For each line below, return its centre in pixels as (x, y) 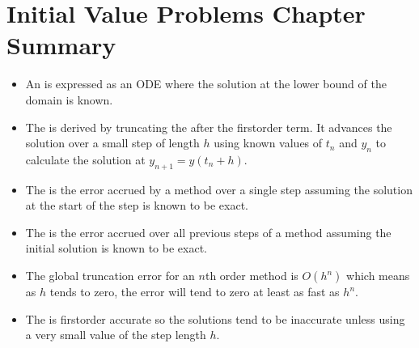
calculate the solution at (85, 159)
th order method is (252, 276)
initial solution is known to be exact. (116, 248)
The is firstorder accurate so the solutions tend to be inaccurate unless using (215, 318)
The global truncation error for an (110, 276)
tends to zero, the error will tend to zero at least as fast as (195, 292)
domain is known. (69, 99)
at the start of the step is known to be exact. (137, 205)
